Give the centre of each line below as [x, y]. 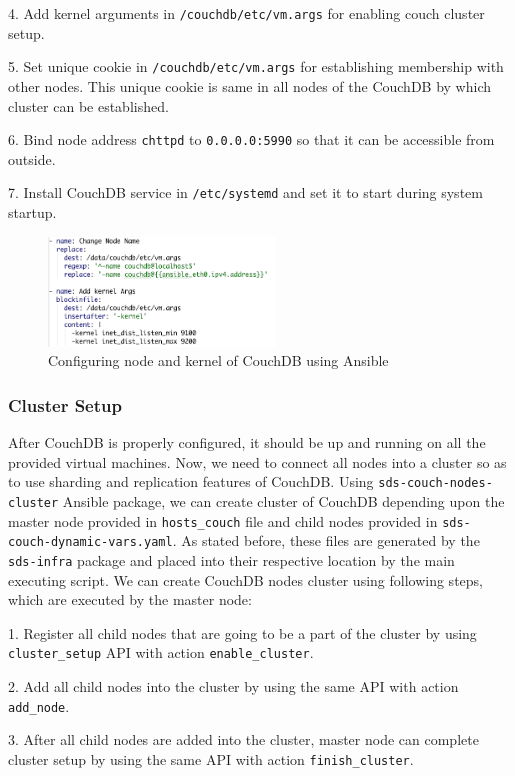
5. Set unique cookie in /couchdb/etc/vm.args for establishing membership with [256, 66]
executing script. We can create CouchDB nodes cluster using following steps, [245, 579]
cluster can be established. [88, 105]
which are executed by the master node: [130, 599]
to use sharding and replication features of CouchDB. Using [191, 481]
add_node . [39, 705]
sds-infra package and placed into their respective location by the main [231, 560]
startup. [32, 212]
